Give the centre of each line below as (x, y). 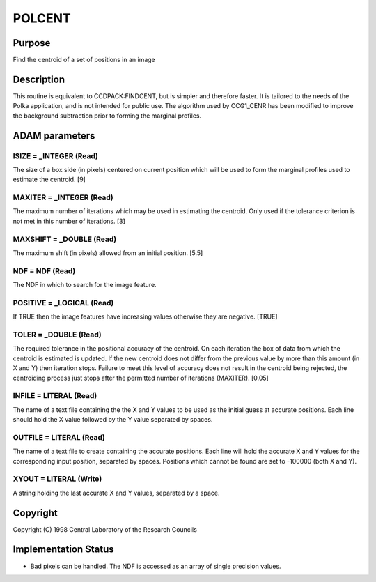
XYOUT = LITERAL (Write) (57, 479)
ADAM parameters (54, 136)
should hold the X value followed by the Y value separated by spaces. (113, 420)
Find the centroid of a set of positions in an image (84, 60)
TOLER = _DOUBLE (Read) (57, 335)
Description (39, 79)
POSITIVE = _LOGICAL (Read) (63, 303)
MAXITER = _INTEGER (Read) (63, 197)
